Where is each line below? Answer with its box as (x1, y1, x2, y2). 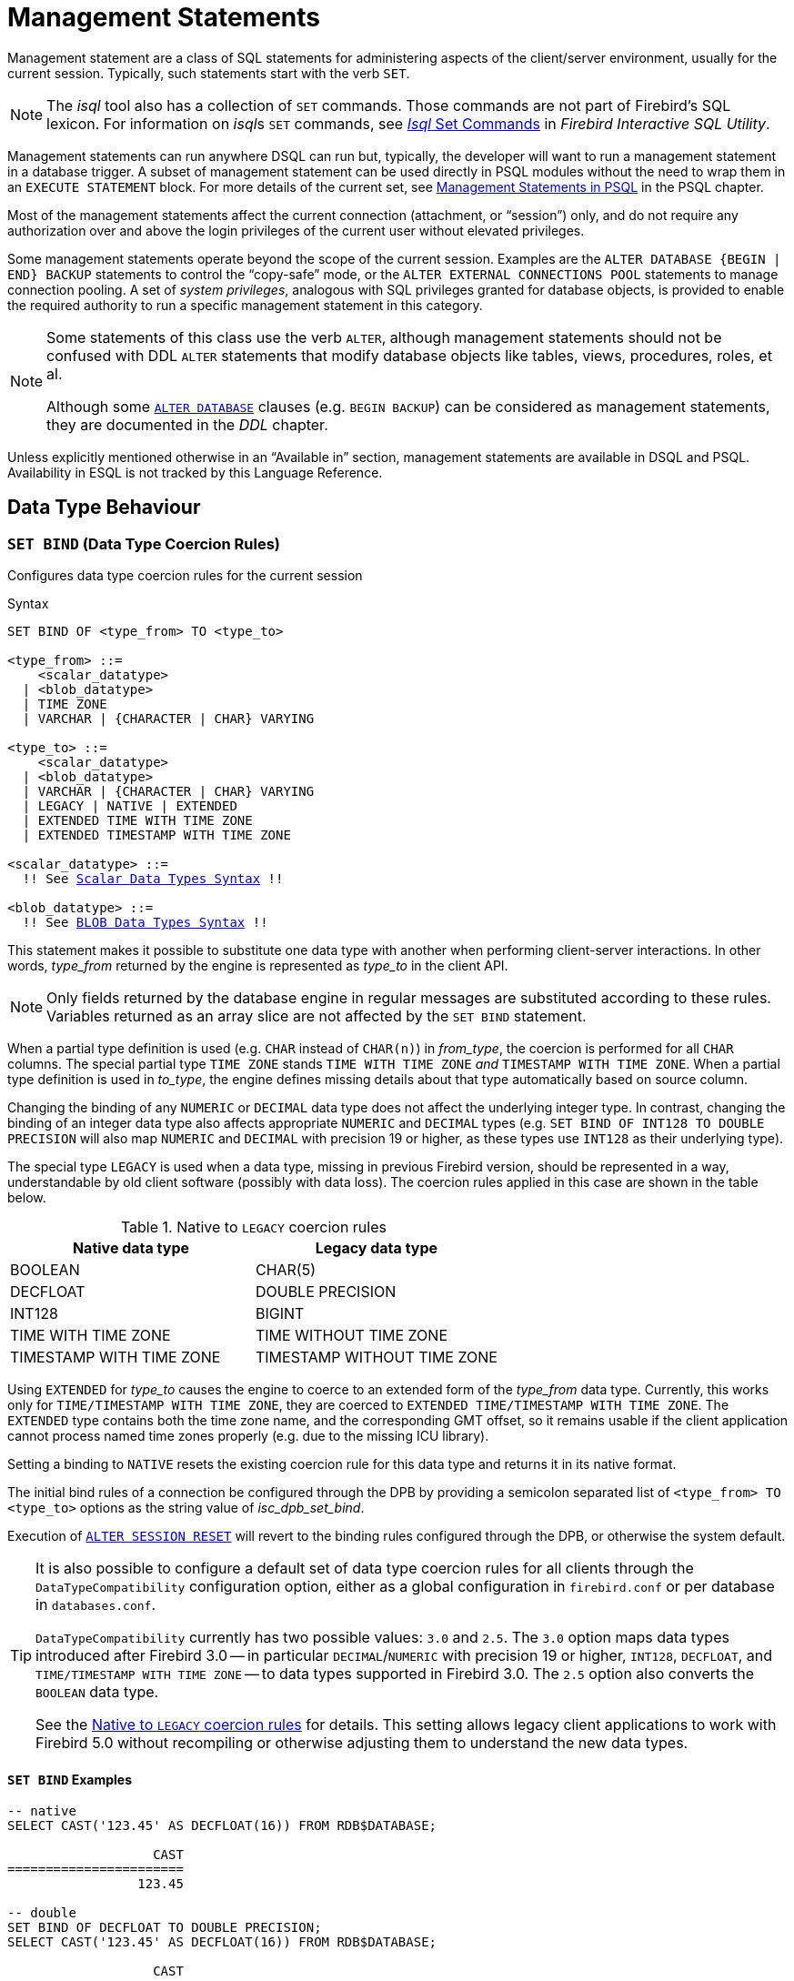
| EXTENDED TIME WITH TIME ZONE (22, 812, 253, 828)
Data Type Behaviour (7, 496, 201, 519)
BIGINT (255, 1303, 305, 1322)
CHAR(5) (255, 1260, 317, 1279)
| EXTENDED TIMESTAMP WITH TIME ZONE (22, 827, 291, 842)
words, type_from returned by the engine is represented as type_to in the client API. (7, 957, 508, 973)
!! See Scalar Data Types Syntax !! (22, 870, 284, 886)
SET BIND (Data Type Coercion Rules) (7, 534, 280, 553)
